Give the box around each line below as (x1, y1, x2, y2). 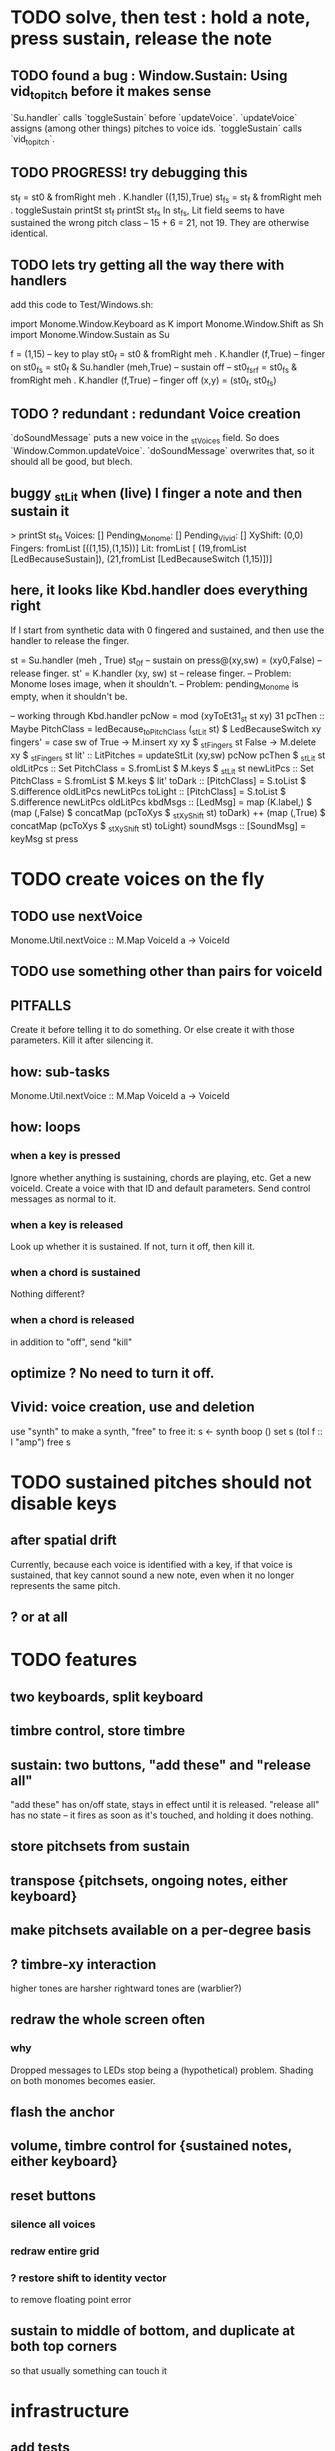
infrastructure (10, 2399, 130, 2422)
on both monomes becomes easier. (10, 2074, 156, 2086)
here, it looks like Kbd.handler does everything (10, 582, 308, 599)
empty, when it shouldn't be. (10, 691, 128, 703)
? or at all (10, 1609, 68, 1626)
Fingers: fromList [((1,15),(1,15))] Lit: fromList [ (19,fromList (10, 542, 247, 554)
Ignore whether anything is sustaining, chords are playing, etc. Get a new (10, 1171, 312, 1183)
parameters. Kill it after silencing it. (10, 1034, 154, 1046)
